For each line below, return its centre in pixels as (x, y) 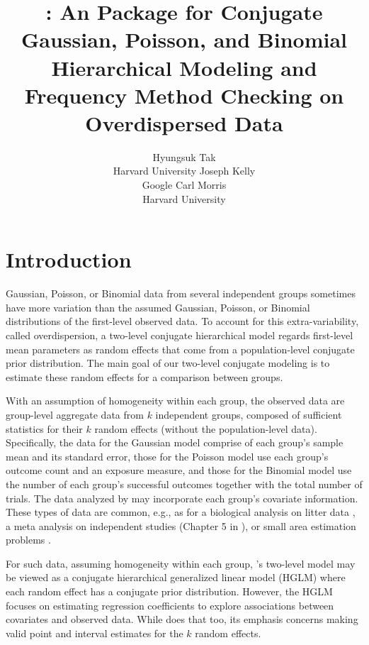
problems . (28, 540)
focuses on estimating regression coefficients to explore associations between (170, 605)
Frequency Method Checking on (184, 95)
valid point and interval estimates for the (95, 633)
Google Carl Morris (184, 185)
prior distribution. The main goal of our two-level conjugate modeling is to (168, 363)
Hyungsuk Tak (184, 156)
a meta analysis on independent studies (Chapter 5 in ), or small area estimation (181, 525)
